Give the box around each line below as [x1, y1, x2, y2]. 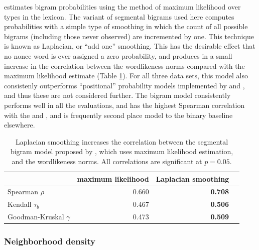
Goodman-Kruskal [8, 211, 64, 222]
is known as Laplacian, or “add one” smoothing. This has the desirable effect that [4, 41, 255, 51]
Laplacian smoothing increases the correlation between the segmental [15, 136, 228, 147]
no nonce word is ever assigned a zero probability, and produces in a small [4, 50, 232, 61]
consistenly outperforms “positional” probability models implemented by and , [4, 80, 245, 90]
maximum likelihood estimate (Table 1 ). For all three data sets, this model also [4, 70, 248, 81]
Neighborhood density [4, 235, 95, 247]
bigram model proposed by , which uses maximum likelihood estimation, [10, 146, 233, 157]
